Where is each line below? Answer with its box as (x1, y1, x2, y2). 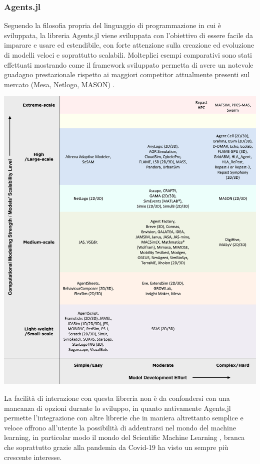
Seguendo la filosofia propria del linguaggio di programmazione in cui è (4, 20, 221, 31)
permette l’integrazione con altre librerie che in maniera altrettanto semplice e (4, 412, 243, 423)
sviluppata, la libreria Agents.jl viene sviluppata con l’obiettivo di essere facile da (4, 30, 253, 40)
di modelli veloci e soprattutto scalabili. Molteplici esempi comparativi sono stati (4, 50, 252, 60)
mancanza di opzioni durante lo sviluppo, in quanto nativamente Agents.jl (4, 402, 231, 413)
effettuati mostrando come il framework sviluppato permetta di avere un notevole (4, 59, 253, 70)
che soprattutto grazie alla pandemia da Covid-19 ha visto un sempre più (4, 442, 228, 452)
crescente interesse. (4, 451, 62, 462)
